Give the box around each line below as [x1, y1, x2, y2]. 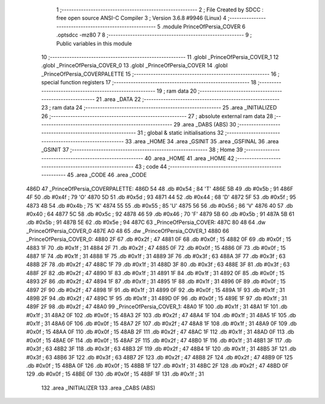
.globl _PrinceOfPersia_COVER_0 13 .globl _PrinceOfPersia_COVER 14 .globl [41, 62, 228, 69]
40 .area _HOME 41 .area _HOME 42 [144, 154, 235, 162]
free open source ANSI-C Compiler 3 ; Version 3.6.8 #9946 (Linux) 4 [56, 14, 227, 22]
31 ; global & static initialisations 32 [137, 129, 224, 137]
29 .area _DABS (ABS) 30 [173, 121, 237, 128]
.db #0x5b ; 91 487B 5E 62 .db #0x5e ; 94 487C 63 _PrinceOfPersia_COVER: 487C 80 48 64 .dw [26, 219, 266, 226]
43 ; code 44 [134, 163, 167, 170]
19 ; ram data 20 [156, 87, 197, 95]
